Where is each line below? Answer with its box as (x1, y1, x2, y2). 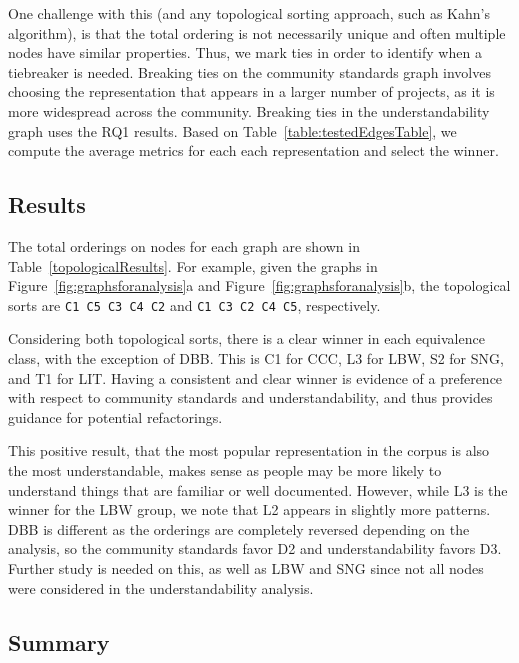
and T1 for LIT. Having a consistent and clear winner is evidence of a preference (8, 367, 503, 388)
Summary (8, 626, 110, 657)
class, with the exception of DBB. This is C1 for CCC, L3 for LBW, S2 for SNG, (8, 347, 504, 368)
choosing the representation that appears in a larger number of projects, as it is (8, 81, 495, 102)
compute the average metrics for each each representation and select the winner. (8, 140, 499, 161)
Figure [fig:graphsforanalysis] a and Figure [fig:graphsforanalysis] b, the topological (8, 275, 511, 296)
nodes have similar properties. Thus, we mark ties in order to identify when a (8, 42, 482, 63)
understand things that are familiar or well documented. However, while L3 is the (8, 479, 508, 500)
